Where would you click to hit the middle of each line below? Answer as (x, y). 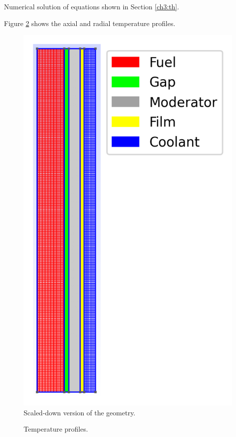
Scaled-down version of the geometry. (80, 412)
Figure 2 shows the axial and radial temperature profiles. (90, 23)
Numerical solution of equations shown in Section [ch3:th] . (92, 6)
